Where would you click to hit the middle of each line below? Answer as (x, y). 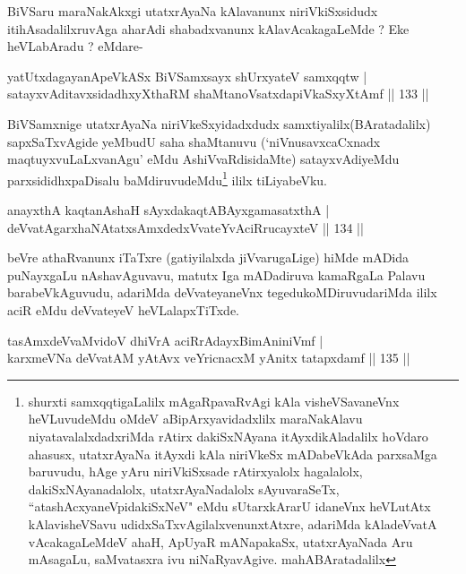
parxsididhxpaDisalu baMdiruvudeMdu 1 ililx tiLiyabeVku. (167, 178)
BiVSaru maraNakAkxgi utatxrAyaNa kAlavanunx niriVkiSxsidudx (193, 11)
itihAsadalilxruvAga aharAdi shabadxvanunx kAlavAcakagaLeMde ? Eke (208, 28)
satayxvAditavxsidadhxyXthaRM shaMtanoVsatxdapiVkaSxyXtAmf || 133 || (218, 94)
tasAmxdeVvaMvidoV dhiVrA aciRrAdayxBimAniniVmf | (165, 340)
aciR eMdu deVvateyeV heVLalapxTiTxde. (124, 309)
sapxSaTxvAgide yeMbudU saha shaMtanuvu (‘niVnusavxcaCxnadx (194, 141)
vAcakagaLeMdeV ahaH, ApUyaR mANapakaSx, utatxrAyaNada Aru (220, 541)
